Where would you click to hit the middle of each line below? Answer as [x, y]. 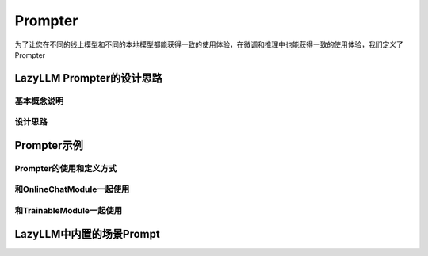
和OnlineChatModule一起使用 [72, 189]
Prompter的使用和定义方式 [66, 168]
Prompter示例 [49, 145]
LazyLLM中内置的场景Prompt [87, 234]
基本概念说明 [39, 101]
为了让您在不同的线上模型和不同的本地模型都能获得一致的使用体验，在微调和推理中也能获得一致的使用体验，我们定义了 [209, 44]
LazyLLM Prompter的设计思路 [88, 78]
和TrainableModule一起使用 [69, 210]
